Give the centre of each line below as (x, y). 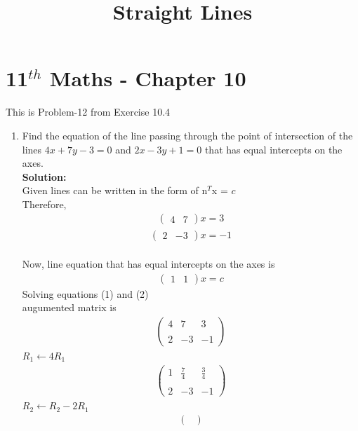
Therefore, (44, 204)
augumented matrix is (69, 307)
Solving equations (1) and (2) (85, 293)
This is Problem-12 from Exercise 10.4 (88, 112)
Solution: (44, 176)
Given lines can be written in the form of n (115, 190)
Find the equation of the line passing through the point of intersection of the (187, 135)
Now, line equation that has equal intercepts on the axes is (148, 264)
